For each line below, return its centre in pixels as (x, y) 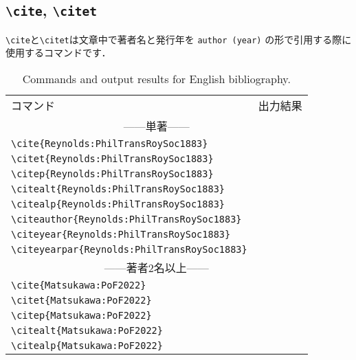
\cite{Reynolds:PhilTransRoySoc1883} (110, 144)
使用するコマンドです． (58, 53)
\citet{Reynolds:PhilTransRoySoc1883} (112, 159)
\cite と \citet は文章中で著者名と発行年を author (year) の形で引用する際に (179, 39)
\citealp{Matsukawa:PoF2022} (87, 346)
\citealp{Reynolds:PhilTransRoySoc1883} (118, 204)
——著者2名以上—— (156, 268)
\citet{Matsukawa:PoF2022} (81, 301)
